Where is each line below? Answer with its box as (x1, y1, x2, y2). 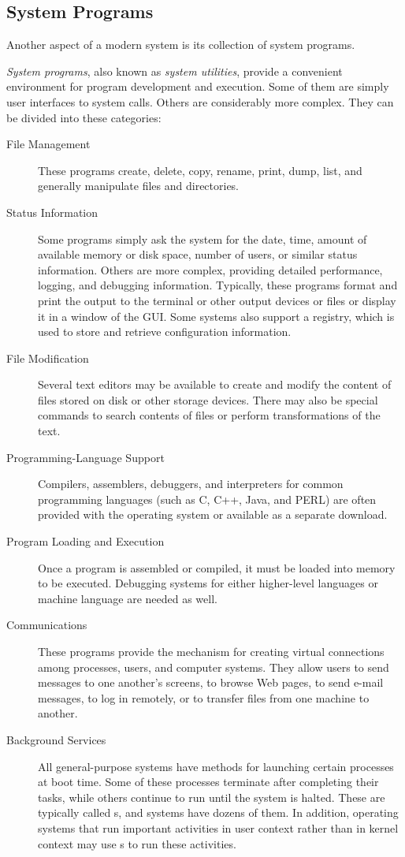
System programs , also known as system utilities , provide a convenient (6, 62, 343, 79)
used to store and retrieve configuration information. (38, 323, 292, 340)
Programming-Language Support (6, 449, 165, 465)
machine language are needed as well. (38, 590, 217, 606)
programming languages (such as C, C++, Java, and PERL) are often (38, 490, 377, 507)
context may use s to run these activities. (38, 835, 236, 851)
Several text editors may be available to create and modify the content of (38, 376, 392, 393)
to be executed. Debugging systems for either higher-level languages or (38, 575, 378, 591)
